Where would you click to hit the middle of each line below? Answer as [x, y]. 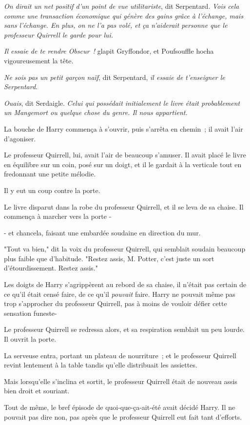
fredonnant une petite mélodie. [50, 174]
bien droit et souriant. [37, 391]
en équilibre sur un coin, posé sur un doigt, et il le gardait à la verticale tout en [123, 164]
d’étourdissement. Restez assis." [51, 268]
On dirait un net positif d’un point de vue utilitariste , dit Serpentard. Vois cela [122, 6]
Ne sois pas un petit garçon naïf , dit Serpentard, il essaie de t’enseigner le [115, 77]
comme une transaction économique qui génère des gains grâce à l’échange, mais [124, 15]
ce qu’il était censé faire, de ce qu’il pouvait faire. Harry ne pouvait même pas [120, 294]
